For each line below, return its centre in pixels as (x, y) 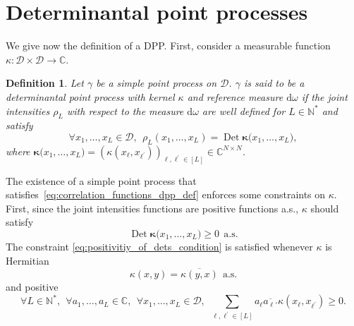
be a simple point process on (157, 83)
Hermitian (28, 260)
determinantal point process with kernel (90, 96)
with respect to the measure (125, 110)
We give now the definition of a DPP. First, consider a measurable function (168, 46)
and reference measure (235, 96)
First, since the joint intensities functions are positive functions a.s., (152, 208)
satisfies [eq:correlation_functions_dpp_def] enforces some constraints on (166, 194)
